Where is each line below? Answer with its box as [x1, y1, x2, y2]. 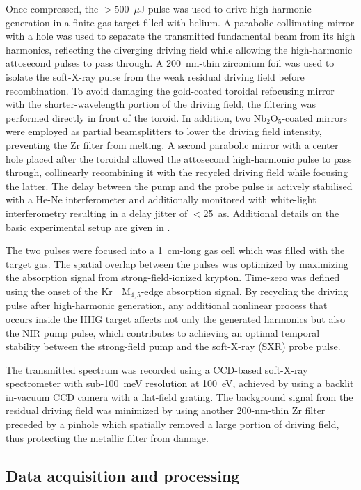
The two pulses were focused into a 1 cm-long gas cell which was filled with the [6, 243, 345, 258]
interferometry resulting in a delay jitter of [6, 205, 188, 220]
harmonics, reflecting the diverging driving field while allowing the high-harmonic [6, 42, 353, 56]
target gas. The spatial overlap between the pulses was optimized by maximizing [6, 256, 348, 271]
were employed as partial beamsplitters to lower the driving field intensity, [6, 124, 322, 139]
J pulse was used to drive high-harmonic [139, 1, 312, 15]
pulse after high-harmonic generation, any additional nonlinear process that [6, 298, 328, 313]
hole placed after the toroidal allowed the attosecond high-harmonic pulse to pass [6, 151, 352, 166]
